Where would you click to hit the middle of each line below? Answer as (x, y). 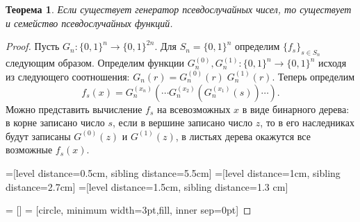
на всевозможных (194, 109)
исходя (333, 63)
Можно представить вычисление (74, 109)
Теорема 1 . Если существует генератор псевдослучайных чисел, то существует (179, 9)
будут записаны (38, 136)
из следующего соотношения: (68, 76)
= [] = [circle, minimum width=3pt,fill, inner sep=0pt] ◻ (129, 210)
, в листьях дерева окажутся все (243, 136)
